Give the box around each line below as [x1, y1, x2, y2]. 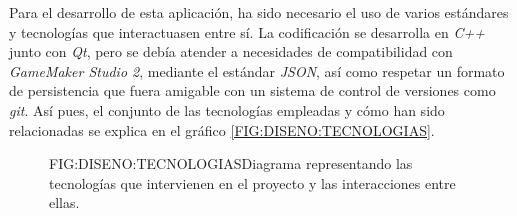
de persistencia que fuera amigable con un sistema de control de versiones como [9, 80, 496, 101]
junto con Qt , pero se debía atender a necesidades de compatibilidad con [9, 41, 453, 62]
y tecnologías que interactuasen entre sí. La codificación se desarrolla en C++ [9, 21, 485, 42]
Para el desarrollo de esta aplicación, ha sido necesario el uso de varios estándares [9, 2, 509, 22]
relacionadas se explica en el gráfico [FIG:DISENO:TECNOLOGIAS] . [9, 119, 435, 140]
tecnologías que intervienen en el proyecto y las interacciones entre [49, 172, 456, 193]
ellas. [49, 192, 80, 213]
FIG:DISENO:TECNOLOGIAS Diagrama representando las [49, 153, 413, 174]
